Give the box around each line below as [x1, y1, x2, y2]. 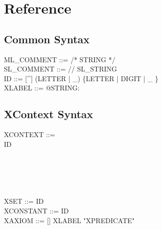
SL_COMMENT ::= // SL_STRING [4, 64, 117, 74]
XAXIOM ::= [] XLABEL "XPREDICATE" [4, 215, 135, 225]
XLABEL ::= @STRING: [4, 83, 80, 93]
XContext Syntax [4, 106, 93, 122]
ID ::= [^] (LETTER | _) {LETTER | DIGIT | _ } [4, 73, 159, 83]
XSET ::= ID [4, 196, 44, 206]
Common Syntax [4, 31, 90, 46]
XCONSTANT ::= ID [4, 205, 69, 215]
